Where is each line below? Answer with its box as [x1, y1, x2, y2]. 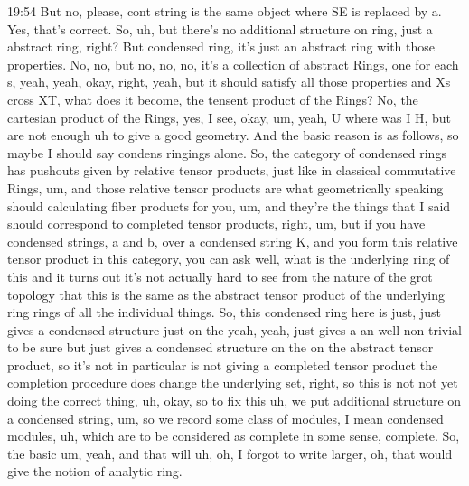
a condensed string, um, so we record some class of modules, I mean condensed [7, 408, 444, 427]
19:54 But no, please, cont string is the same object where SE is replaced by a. [7, 2, 442, 20]
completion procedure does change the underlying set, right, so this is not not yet [7, 373, 458, 392]
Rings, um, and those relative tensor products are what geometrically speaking [7, 178, 444, 197]
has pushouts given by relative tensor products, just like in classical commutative [7, 161, 456, 180]
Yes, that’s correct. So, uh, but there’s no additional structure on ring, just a [7, 19, 433, 38]
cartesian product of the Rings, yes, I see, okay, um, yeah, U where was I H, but [7, 107, 452, 126]
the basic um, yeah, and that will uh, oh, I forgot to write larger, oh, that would [7, 444, 453, 463]
